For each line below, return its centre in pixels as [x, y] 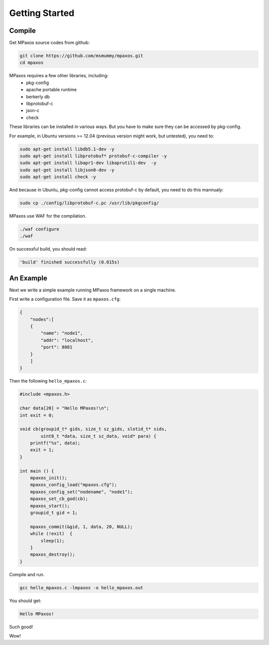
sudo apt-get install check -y [58, 177]
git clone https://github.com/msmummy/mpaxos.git [81, 56]
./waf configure [40, 229]
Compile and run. [27, 574]
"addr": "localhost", [67, 340]
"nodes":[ [42, 319]
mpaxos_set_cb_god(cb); [59, 499]
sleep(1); [53, 541]
